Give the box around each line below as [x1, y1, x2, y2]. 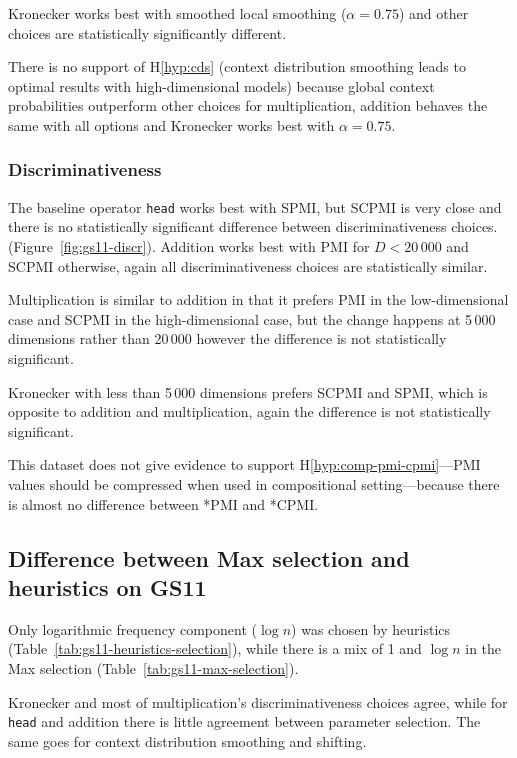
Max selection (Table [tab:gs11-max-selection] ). [8, 657, 299, 678]
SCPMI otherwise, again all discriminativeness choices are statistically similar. [8, 255, 488, 276]
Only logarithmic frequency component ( [8, 618, 257, 639]
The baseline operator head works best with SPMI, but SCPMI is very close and [8, 196, 502, 217]
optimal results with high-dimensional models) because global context [8, 75, 435, 96]
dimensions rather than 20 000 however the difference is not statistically [8, 328, 447, 349]
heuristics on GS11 [8, 571, 207, 602]
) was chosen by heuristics [291, 618, 451, 639]
